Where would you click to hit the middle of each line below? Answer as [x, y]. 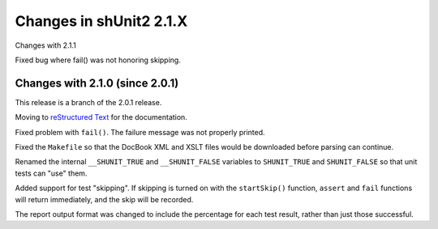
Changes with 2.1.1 [45, 45]
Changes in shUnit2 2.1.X [101, 21]
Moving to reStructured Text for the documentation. [101, 117]
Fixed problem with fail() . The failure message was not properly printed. [140, 132]
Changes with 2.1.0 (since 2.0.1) [97, 83]
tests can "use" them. [51, 173]
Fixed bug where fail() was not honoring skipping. [98, 60]
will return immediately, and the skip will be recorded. [104, 199]
